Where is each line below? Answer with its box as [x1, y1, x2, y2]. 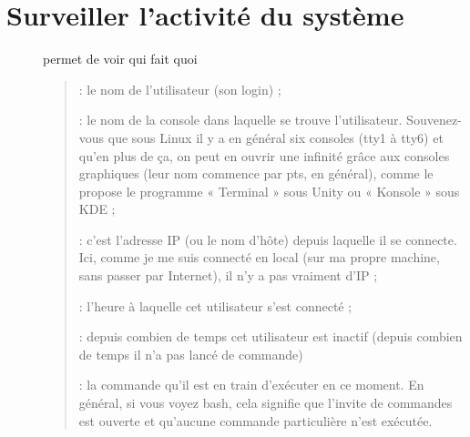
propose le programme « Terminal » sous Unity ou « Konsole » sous [78, 181, 460, 200]
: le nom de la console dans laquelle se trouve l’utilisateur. [78, 110, 403, 129]
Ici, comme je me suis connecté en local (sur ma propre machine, [78, 248, 440, 267]
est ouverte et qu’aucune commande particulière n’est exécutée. [78, 411, 433, 430]
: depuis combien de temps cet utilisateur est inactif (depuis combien [78, 327, 463, 346]
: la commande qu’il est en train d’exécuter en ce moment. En [78, 375, 424, 394]
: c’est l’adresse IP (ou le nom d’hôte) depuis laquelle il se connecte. [78, 229, 457, 249]
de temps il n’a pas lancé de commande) [78, 344, 303, 363]
